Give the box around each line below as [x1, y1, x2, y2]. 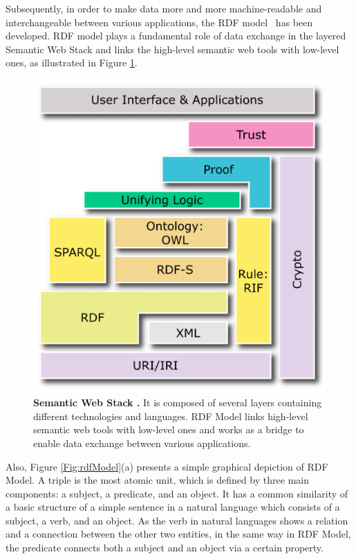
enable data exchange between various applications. [33, 435, 251, 450]
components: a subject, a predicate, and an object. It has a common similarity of [6, 486, 348, 500]
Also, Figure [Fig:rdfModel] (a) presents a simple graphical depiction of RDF [6, 459, 328, 473]
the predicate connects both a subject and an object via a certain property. [6, 540, 324, 555]
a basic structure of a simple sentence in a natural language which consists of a [6, 500, 340, 514]
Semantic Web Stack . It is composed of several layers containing [33, 395, 322, 410]
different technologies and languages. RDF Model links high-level [33, 408, 308, 423]
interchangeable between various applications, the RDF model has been [6, 15, 313, 29]
